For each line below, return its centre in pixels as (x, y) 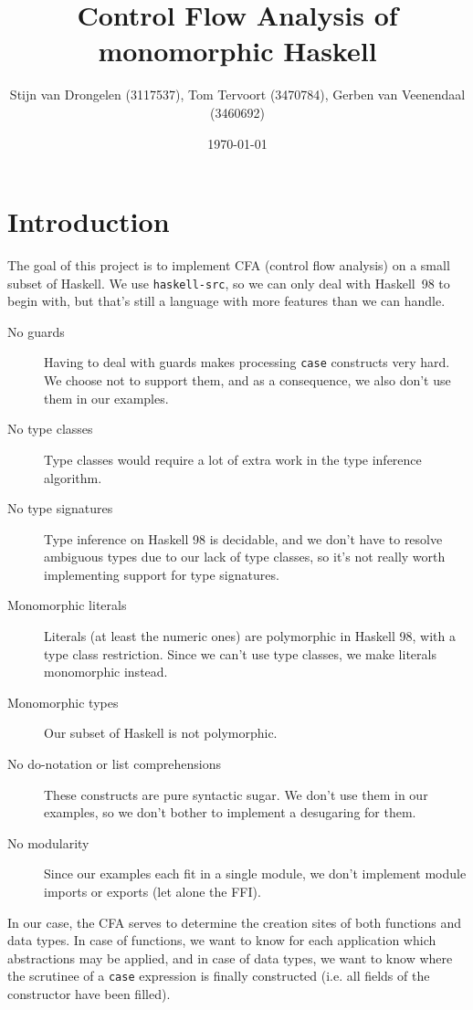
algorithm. (73, 477)
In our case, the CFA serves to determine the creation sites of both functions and (234, 922)
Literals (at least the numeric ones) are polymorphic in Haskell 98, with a (250, 636)
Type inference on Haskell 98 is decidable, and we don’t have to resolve (243, 538)
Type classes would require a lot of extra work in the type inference (233, 459)
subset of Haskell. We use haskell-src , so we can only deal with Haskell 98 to (229, 283)
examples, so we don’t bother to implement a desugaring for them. (230, 812)
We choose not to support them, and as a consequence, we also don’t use (247, 380)
